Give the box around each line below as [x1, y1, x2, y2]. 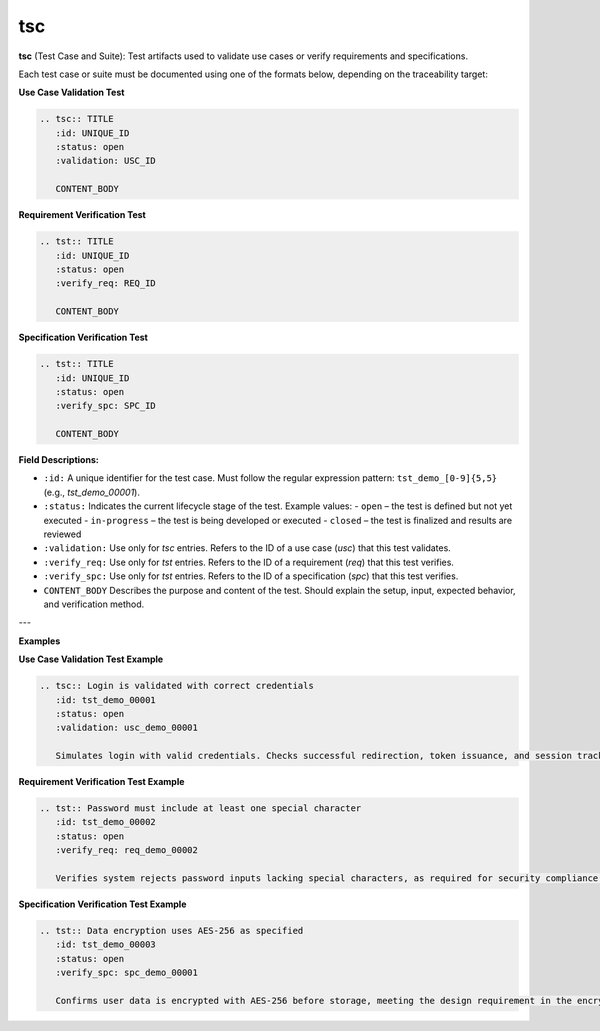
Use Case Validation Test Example [18, 653, 164, 665]
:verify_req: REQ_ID [55, 278, 157, 289]
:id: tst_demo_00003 [55, 939, 157, 950]
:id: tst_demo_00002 [55, 816, 157, 828]
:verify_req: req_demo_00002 [55, 845, 199, 856]
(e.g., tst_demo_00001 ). [43, 486, 140, 498]
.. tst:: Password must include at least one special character [39, 803, 362, 814]
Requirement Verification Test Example [18, 776, 185, 788]
